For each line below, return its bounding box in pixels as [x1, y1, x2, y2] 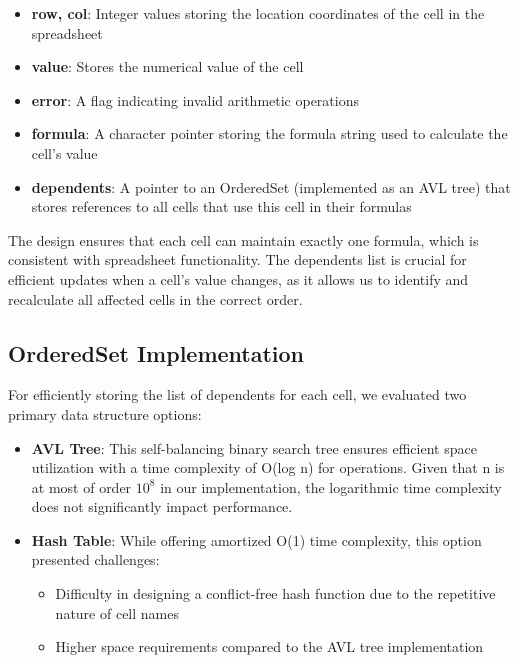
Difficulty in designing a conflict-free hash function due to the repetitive [55, 583, 496, 604]
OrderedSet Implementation [8, 337, 305, 368]
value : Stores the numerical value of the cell [31, 56, 304, 77]
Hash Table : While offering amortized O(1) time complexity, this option [31, 529, 482, 550]
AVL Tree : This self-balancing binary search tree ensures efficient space [31, 437, 477, 458]
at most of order [31, 476, 132, 497]
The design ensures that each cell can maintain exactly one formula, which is [8, 229, 479, 250]
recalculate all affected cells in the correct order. [8, 288, 303, 309]
